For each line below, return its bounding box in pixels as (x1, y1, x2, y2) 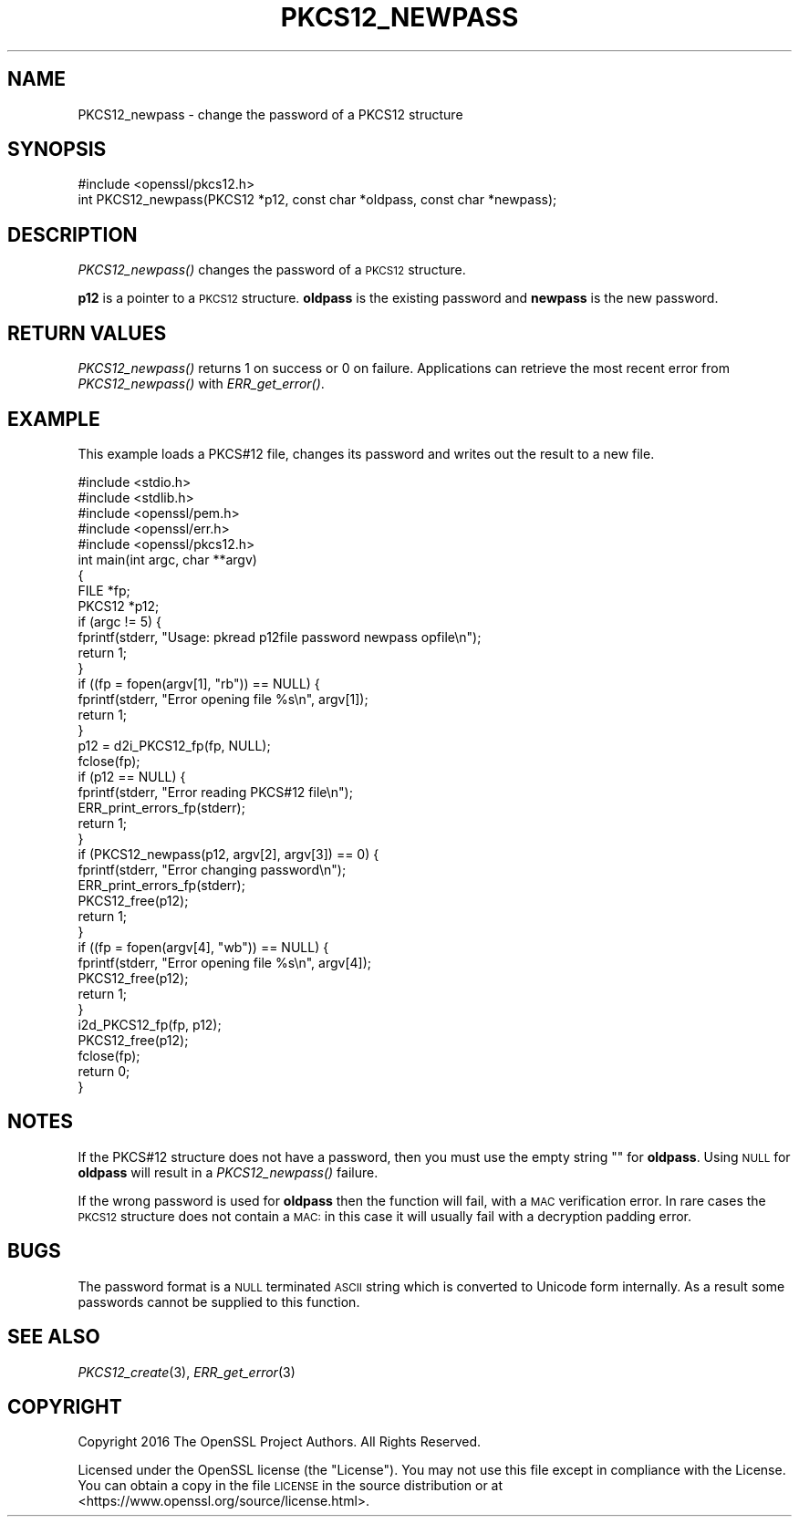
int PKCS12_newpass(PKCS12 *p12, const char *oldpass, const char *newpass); (78, 192, 557, 208)
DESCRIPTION (7, 223, 138, 246)
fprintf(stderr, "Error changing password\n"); (78, 861, 347, 877)
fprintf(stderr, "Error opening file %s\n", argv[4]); (78, 954, 371, 970)
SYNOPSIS (7, 138, 107, 161)
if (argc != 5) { (78, 613, 161, 629)
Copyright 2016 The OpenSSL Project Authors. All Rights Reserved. (78, 1434, 482, 1450)
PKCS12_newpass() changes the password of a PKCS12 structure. (78, 262, 466, 278)
